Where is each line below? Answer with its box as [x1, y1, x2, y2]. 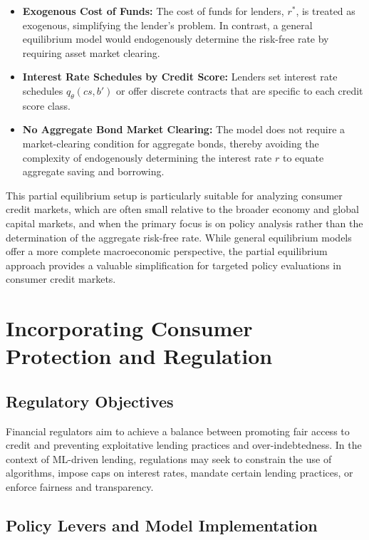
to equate [282, 150, 324, 165]
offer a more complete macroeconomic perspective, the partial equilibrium [6, 244, 328, 259]
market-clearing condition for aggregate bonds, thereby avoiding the [22, 135, 319, 150]
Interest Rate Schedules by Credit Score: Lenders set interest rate [22, 69, 338, 84]
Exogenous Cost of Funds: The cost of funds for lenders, [22, 4, 284, 18]
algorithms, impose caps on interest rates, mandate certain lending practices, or [6, 465, 353, 480]
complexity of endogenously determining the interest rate [22, 150, 272, 165]
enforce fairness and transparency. [6, 479, 154, 494]
